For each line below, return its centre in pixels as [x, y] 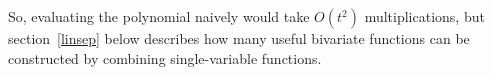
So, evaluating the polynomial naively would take [159, 16]
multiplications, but [424, 16]
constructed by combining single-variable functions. [165, 57]
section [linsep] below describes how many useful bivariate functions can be [239, 38]
